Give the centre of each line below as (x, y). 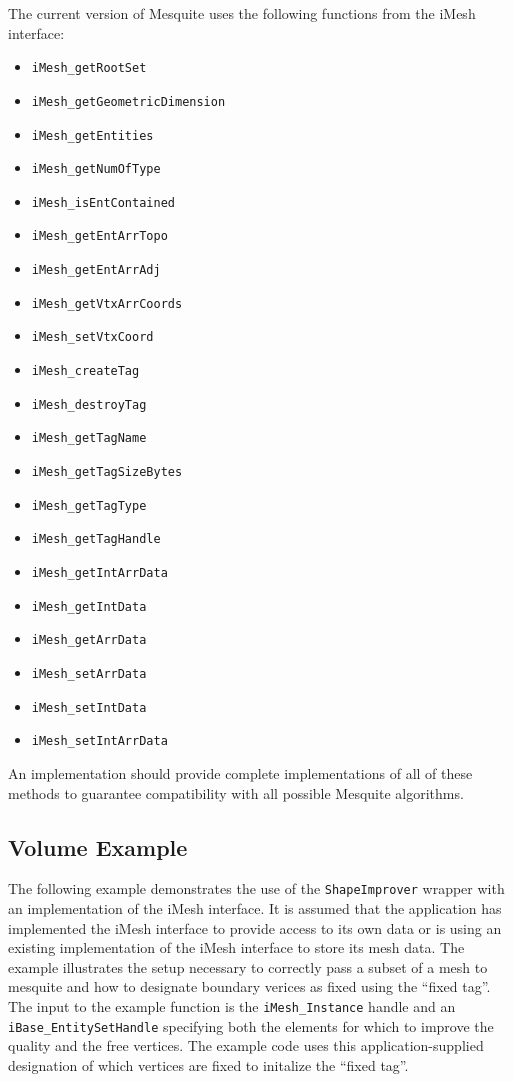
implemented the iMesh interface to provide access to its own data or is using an (255, 927)
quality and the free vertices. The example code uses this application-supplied (246, 1045)
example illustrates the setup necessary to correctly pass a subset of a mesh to (248, 966)
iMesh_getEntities (92, 135)
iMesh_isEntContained (103, 202)
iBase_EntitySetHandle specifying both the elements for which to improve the (251, 1025)
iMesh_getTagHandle (96, 539)
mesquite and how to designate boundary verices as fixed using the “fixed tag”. (249, 986)
